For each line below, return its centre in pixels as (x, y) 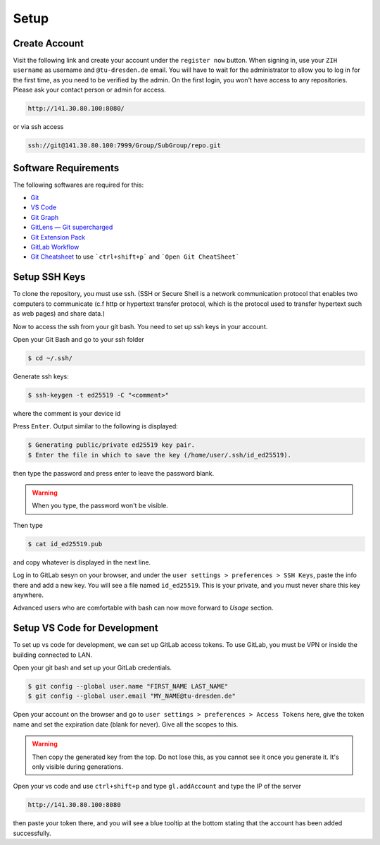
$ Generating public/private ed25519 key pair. (111, 445)
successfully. (32, 833)
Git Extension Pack (58, 237)
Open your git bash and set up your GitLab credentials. (93, 667)
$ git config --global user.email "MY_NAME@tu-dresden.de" (132, 696)
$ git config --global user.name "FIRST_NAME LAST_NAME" (128, 686)
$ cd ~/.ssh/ (50, 358)
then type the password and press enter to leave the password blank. (114, 473)
